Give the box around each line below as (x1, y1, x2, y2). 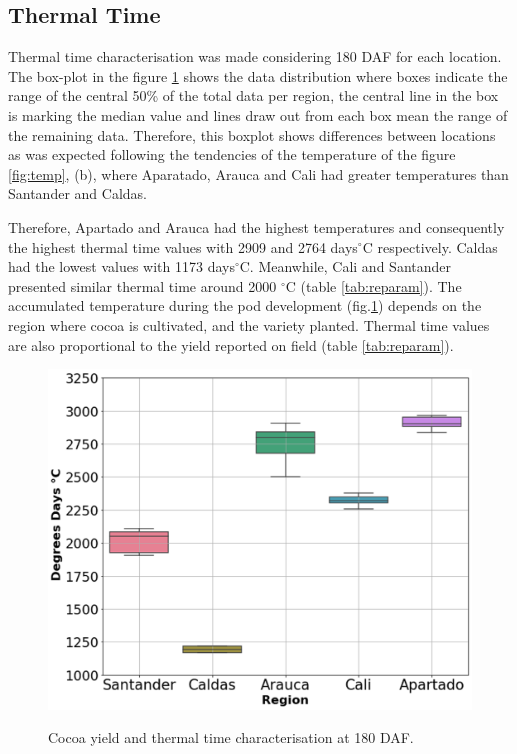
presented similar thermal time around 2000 (8, 275, 277, 296)
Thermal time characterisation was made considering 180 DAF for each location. (8, 46, 502, 67)
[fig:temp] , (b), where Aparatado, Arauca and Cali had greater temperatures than (8, 163, 509, 184)
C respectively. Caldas (362, 236, 498, 257)
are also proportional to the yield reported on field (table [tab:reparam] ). (8, 334, 454, 355)
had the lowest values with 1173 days (8, 256, 235, 277)
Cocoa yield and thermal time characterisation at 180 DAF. (48, 727, 414, 748)
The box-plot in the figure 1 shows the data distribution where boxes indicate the (8, 65, 508, 86)
